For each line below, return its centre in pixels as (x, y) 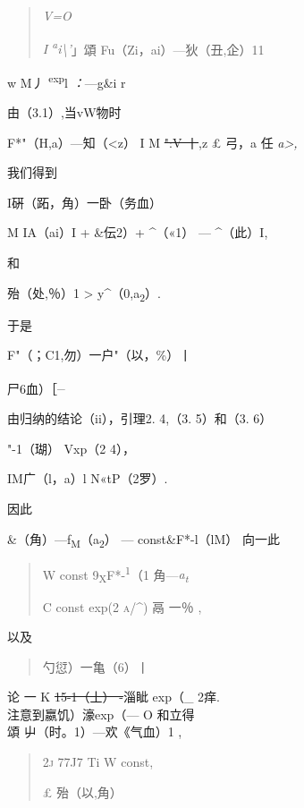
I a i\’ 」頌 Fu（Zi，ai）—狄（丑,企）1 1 (153, 47)
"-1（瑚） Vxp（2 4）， (71, 448)
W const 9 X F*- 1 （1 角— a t (115, 574)
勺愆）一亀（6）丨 (96, 666)
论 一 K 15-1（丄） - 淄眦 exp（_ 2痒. (114, 697)
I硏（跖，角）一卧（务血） (85, 202)
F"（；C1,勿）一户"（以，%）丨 (100, 355)
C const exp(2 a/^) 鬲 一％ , (122, 606)
